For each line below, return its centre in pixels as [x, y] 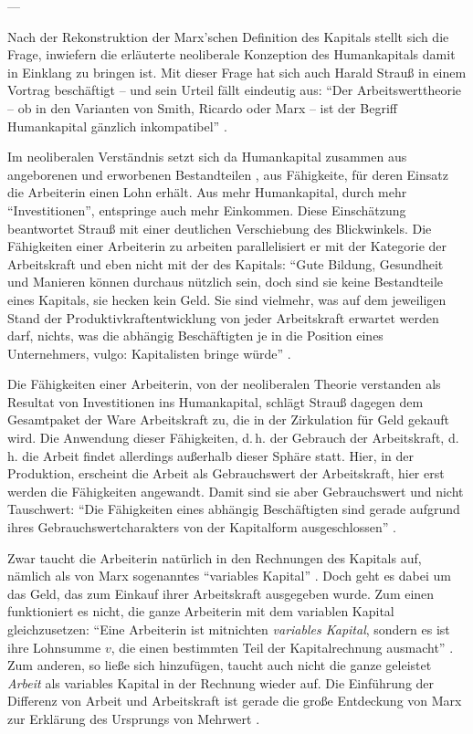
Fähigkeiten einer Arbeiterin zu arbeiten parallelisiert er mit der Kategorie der [227, 246]
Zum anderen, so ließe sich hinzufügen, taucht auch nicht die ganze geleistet [220, 665]
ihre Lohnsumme [54, 647]
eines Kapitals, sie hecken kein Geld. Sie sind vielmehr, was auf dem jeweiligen [227, 299]
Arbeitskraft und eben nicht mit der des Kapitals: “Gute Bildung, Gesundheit [226, 263]
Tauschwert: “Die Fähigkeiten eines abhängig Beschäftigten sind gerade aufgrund [234, 509]
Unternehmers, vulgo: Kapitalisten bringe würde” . [149, 353]
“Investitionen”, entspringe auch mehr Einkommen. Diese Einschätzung [207, 210]
